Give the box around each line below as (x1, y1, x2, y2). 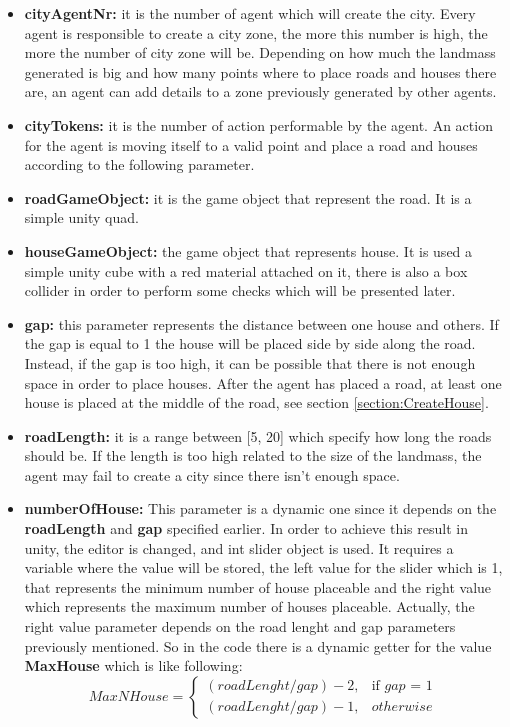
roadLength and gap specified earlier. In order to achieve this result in (24, 518, 468, 539)
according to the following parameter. (24, 154, 255, 175)
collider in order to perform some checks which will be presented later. (24, 280, 456, 301)
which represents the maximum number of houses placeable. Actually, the (24, 596, 475, 617)
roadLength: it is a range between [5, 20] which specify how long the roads (24, 425, 492, 446)
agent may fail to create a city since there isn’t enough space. (24, 464, 400, 485)
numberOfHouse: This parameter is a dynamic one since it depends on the (24, 498, 497, 519)
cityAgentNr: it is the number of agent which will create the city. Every (24, 3, 476, 23)
